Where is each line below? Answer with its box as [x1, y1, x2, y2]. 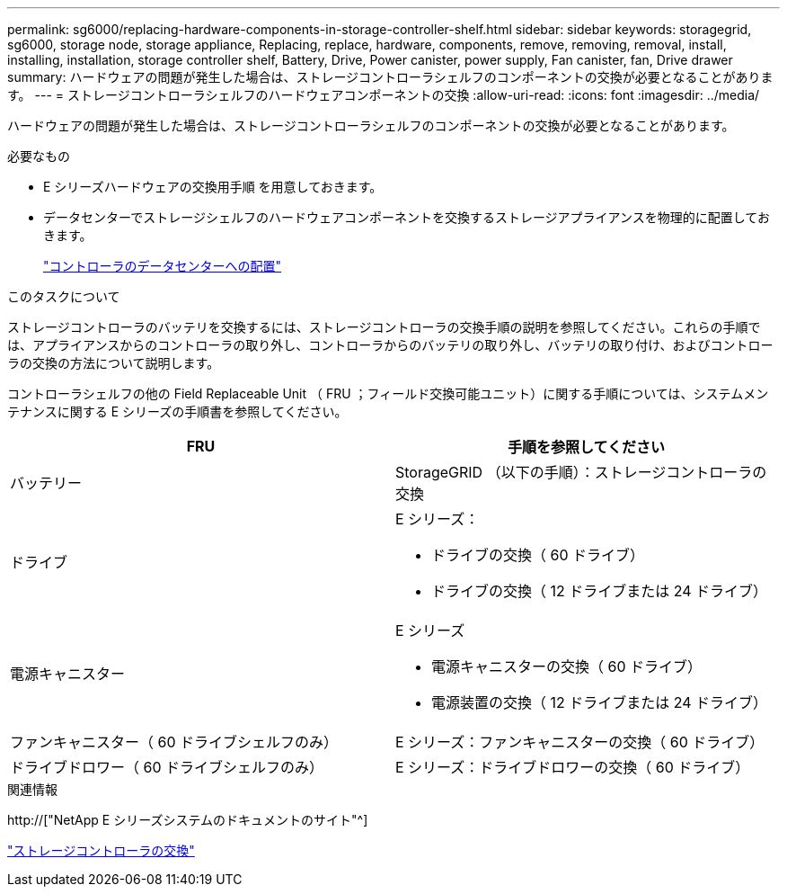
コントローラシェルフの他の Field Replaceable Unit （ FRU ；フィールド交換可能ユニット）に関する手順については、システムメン [7, 386, 769, 401]
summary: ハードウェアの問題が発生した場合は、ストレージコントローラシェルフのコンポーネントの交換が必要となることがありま [7, 69, 774, 85]
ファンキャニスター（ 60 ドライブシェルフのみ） [10, 733, 339, 751]
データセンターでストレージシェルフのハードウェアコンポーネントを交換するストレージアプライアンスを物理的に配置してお [43, 210, 770, 225]
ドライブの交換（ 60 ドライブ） [431, 546, 645, 564]
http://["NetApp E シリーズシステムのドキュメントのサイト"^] [7, 812, 368, 827]
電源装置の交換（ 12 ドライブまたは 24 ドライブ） [431, 693, 768, 711]
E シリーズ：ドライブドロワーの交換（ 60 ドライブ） [395, 758, 750, 776]
